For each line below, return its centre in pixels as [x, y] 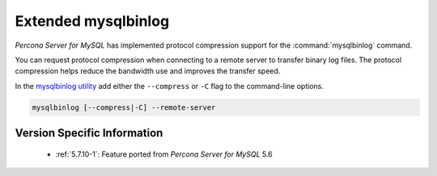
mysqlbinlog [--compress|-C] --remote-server [124, 107]
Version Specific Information [89, 133]
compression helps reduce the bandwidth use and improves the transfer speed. [148, 71]
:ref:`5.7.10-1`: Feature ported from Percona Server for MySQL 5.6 [164, 154]
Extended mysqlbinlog [92, 21]
